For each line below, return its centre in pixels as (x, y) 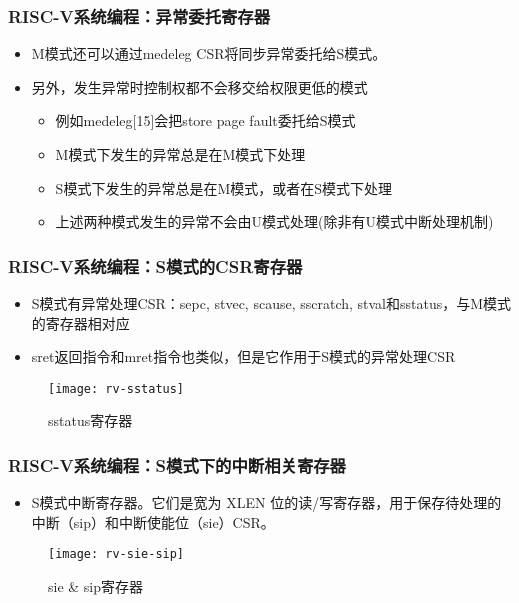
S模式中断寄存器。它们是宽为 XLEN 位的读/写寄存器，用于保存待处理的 (266, 502)
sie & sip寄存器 (96, 586)
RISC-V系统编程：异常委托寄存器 (139, 15)
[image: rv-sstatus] (116, 388)
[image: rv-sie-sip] (116, 554)
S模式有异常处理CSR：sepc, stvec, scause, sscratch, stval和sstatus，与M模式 (271, 303)
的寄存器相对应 (80, 322)
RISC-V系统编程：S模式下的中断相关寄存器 (177, 464)
